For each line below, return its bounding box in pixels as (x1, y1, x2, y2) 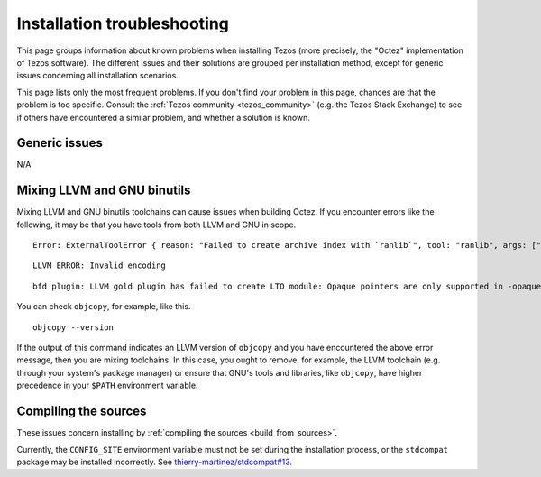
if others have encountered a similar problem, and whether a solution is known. (16, 112, 311, 123)
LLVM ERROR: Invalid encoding (32, 261, 167, 271)
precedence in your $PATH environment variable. (16, 380, 198, 391)
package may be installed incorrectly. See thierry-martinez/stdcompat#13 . (16, 456, 293, 467)
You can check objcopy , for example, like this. (16, 301, 191, 312)
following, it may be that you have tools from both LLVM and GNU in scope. (16, 219, 297, 230)
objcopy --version (32, 322, 115, 333)
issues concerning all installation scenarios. (16, 70, 179, 81)
